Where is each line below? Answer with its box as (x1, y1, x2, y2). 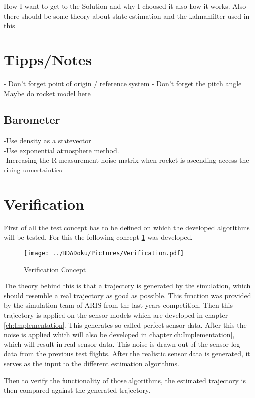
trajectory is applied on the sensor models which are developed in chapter (4, 310, 228, 320)
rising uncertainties (4, 165, 62, 175)
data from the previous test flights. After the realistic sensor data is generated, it (4, 348, 250, 359)
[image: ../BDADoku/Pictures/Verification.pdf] (24, 249, 184, 257)
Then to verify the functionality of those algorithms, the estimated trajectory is (4, 375, 246, 385)
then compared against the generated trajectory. (4, 385, 151, 395)
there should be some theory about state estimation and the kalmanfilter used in (4, 10, 250, 21)
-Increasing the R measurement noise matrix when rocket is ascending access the (4, 155, 249, 165)
